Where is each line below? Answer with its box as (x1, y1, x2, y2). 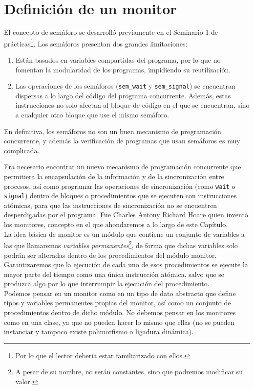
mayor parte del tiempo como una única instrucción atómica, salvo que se (4, 269, 225, 279)
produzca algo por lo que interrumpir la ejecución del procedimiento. (4, 278, 210, 289)
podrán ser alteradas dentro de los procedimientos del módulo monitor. (4, 250, 217, 260)
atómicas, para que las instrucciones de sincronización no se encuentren (4, 200, 217, 210)
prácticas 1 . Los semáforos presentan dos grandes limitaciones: (4, 37, 188, 48)
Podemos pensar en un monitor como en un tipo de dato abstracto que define (4, 288, 236, 298)
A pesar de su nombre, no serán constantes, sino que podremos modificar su (15, 366, 243, 377)
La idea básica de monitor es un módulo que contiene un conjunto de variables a (4, 229, 245, 239)
